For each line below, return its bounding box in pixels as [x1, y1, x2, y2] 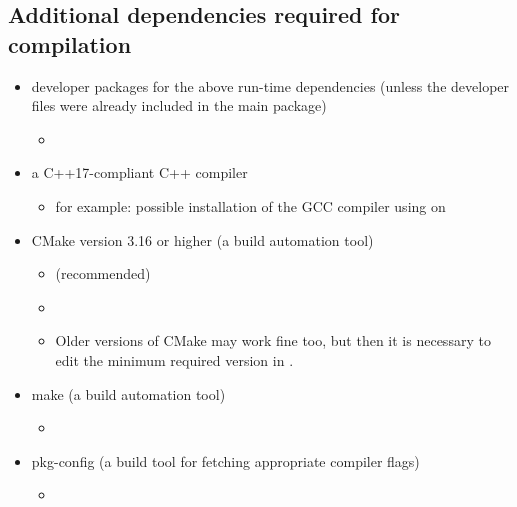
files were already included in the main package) [31, 95, 327, 116]
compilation [8, 28, 132, 59]
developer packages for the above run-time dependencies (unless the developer [31, 75, 510, 96]
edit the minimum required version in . [55, 349, 294, 370]
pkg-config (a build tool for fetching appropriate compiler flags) [31, 450, 420, 471]
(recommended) [55, 263, 151, 284]
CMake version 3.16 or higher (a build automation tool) [31, 229, 374, 250]
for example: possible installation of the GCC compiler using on [55, 195, 446, 216]
